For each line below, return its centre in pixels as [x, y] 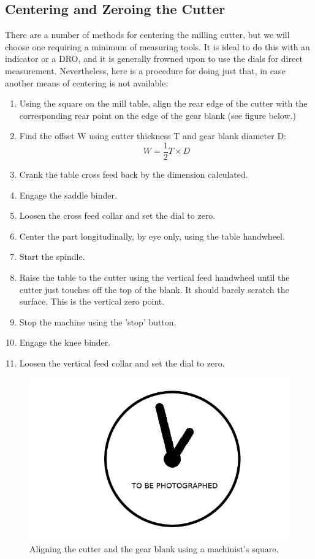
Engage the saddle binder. [68, 195]
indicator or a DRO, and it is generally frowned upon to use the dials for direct [154, 59]
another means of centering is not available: [87, 82]
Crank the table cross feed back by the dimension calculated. [134, 174]
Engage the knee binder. [65, 342]
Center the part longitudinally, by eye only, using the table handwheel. [152, 236]
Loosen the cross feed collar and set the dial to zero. [117, 215]
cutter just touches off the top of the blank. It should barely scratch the [154, 289]
